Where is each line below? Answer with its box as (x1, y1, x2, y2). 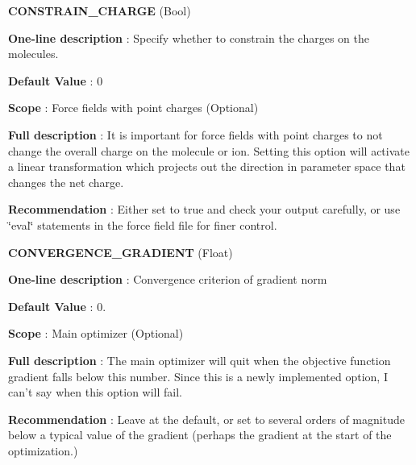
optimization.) (8, 442, 78, 459)
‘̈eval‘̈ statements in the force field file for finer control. (8, 216, 277, 233)
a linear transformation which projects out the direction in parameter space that (8, 158, 406, 175)
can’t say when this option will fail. (8, 384, 183, 401)
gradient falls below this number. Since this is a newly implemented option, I (8, 367, 388, 384)
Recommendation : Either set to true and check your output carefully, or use (8, 201, 401, 218)
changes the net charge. (8, 173, 124, 190)
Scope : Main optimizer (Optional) (8, 325, 184, 342)
